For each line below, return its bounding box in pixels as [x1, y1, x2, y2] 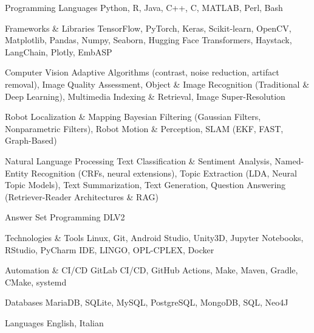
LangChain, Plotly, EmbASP [5, 45, 112, 58]
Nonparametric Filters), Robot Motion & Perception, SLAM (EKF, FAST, [5, 122, 284, 135]
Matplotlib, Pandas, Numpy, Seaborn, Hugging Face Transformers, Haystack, [5, 33, 292, 46]
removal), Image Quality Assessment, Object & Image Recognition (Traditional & [5, 77, 310, 90]
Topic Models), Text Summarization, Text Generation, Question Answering [5, 178, 286, 191]
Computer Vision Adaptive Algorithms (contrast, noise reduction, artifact [5, 66, 279, 79]
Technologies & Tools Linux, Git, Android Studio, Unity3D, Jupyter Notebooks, [5, 231, 304, 244]
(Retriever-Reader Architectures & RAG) [5, 190, 159, 203]
